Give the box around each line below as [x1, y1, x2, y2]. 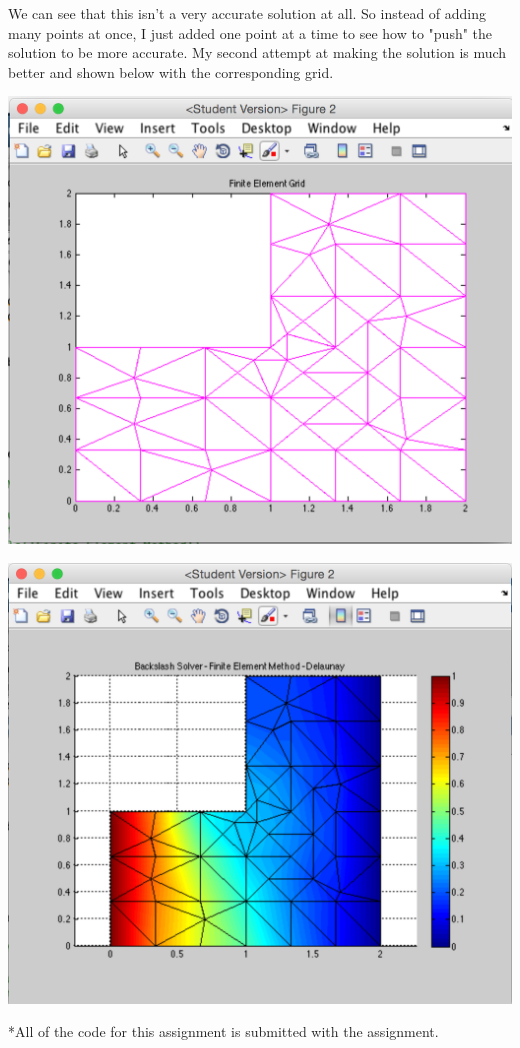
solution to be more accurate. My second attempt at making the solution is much [8, 42, 507, 63]
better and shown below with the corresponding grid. [8, 61, 334, 82]
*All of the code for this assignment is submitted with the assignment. [8, 1021, 439, 1042]
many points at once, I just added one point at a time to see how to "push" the [8, 22, 493, 43]
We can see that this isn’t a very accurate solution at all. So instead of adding [8, 3, 487, 23]
